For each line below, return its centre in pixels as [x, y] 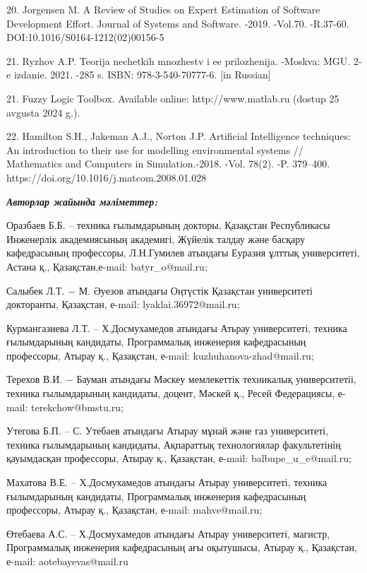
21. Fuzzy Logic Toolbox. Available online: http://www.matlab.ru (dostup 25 [173, 98]
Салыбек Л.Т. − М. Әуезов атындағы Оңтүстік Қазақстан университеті [160, 290]
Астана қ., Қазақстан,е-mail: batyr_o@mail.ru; [107, 266]
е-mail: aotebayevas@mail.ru [67, 561]
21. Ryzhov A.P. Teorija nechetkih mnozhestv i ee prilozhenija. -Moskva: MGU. [179, 60]
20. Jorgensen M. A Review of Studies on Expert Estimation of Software [163, 9]
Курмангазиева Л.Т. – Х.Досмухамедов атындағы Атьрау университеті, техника [177, 327]
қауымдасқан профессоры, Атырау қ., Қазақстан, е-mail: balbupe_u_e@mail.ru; [179, 458]
